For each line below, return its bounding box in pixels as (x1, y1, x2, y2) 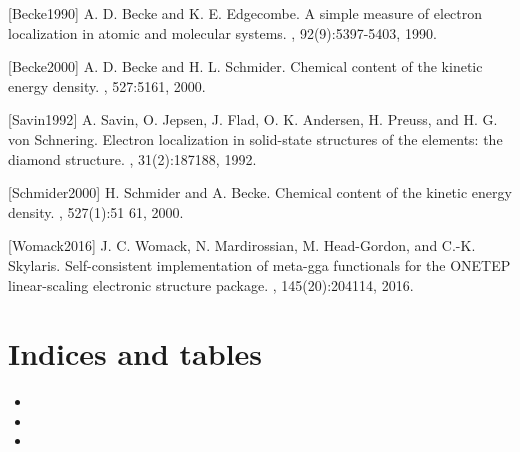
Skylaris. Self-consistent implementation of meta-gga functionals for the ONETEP (8, 254, 511, 275)
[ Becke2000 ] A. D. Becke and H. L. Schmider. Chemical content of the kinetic (8, 56, 483, 77)
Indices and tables (8, 333, 263, 374)
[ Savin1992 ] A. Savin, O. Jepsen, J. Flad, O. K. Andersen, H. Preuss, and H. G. (8, 109, 498, 130)
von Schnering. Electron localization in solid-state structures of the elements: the (8, 128, 503, 149)
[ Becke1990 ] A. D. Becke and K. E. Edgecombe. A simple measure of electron (8, 3, 483, 23)
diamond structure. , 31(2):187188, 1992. (8, 148, 257, 169)
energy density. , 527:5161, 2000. (8, 75, 206, 96)
